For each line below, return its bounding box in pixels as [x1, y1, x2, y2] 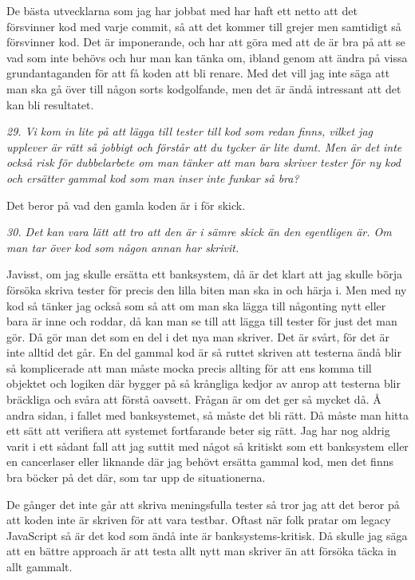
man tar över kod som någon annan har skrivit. [6, 239, 239, 255]
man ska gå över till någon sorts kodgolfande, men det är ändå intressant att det [6, 80, 401, 97]
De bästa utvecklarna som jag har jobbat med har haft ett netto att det [6, 2, 358, 18]
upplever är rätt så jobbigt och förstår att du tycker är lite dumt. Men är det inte [6, 138, 402, 155]
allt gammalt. [6, 558, 73, 574]
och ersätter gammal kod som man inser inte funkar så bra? [6, 169, 299, 186]
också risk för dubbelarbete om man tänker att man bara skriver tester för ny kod [6, 154, 401, 171]
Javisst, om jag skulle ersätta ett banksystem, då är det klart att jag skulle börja [6, 266, 402, 282]
